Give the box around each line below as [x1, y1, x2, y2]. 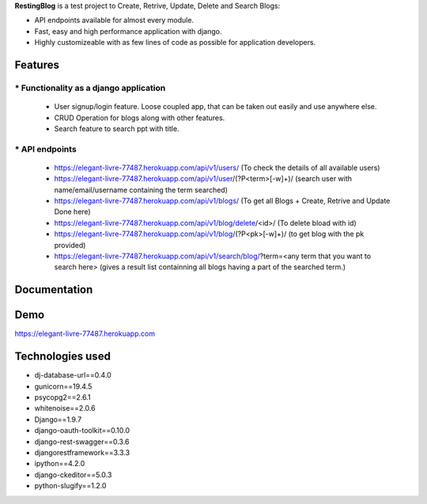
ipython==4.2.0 [34, 459, 85, 468]
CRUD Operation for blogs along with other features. [54, 113, 225, 122]
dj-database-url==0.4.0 [34, 370, 112, 380]
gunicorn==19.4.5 [34, 382, 93, 391]
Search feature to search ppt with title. [54, 123, 179, 134]
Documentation [14, 283, 93, 296]
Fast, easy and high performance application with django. [34, 26, 222, 36]
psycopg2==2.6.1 [34, 393, 91, 402]
